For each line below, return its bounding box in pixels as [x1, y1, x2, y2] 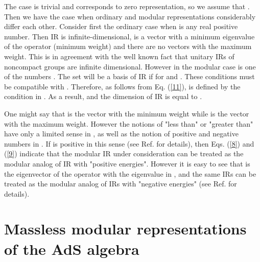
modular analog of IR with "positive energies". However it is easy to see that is [4, 158, 250, 169]
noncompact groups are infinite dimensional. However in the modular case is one [4, 61, 256, 72]
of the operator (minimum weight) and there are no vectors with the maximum [4, 41, 252, 52]
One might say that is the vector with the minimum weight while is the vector [4, 108, 249, 118]
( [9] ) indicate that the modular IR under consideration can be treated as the [4, 148, 244, 159]
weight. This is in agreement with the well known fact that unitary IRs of [4, 51, 234, 61]
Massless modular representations [4, 218, 247, 239]
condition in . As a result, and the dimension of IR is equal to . [4, 91, 202, 102]
